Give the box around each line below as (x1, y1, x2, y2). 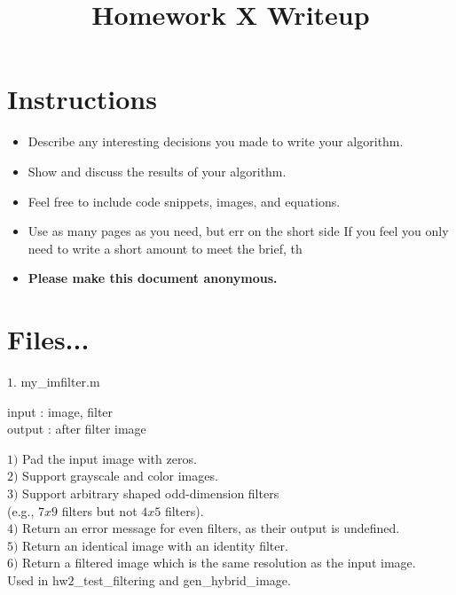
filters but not (61, 501, 138, 520)
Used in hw (7, 570, 68, 589)
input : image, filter (7, 402, 114, 420)
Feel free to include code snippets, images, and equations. (28, 192, 341, 210)
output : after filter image (7, 419, 146, 438)
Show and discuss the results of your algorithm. (28, 161, 287, 180)
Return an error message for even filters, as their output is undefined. (22, 519, 400, 537)
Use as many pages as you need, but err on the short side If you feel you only (28, 222, 449, 240)
